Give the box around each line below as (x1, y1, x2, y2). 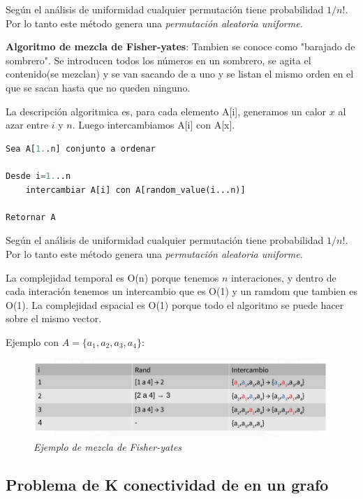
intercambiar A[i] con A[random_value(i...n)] (25, 185, 246, 195)
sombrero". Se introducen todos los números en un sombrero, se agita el (6, 52, 311, 67)
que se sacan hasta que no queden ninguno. (6, 80, 191, 94)
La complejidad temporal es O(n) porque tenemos (6, 270, 219, 284)
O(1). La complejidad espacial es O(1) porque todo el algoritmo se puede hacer (6, 297, 344, 312)
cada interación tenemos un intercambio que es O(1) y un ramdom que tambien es (6, 284, 357, 298)
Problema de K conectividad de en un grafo (6, 473, 329, 495)
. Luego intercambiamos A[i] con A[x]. (72, 117, 235, 132)
